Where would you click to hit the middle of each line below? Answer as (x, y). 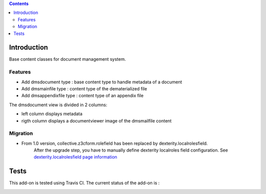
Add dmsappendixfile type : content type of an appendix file (83, 96)
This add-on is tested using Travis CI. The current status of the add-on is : (84, 183)
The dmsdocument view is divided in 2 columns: (58, 105)
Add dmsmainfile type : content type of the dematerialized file (84, 89)
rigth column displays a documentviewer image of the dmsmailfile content (97, 120)
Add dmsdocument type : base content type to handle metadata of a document (102, 82)
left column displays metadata (52, 114)
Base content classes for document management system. (67, 59)
